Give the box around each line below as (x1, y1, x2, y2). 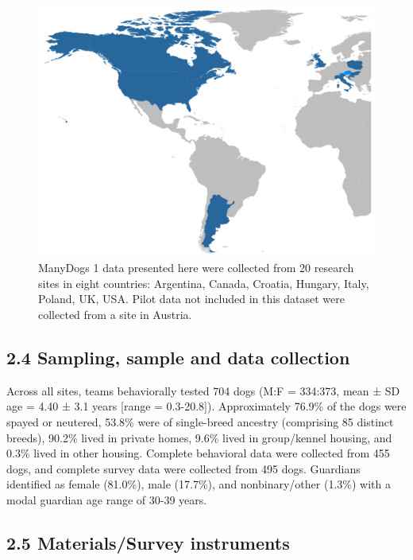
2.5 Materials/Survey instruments (6, 531, 290, 554)
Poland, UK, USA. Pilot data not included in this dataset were (38, 290, 345, 307)
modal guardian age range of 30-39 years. (6, 492, 207, 508)
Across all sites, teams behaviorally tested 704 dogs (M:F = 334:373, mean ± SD (6, 382, 400, 399)
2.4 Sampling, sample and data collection (6, 345, 350, 370)
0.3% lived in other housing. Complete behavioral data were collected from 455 (6, 445, 390, 461)
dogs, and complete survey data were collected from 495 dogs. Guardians (6, 460, 361, 476)
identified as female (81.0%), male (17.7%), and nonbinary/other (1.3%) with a (6, 476, 391, 492)
